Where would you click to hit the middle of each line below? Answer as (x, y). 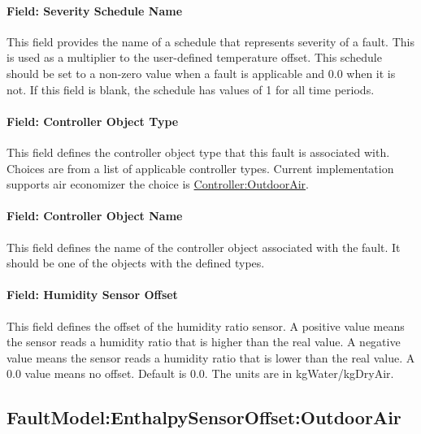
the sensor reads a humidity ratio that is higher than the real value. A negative (204, 342)
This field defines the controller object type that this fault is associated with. (198, 152)
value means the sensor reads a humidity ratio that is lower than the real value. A (211, 357)
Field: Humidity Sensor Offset (92, 295)
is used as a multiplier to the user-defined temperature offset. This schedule (194, 57)
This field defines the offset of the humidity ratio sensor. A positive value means (206, 325)
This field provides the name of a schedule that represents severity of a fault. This (210, 41)
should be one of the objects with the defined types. (136, 263)
